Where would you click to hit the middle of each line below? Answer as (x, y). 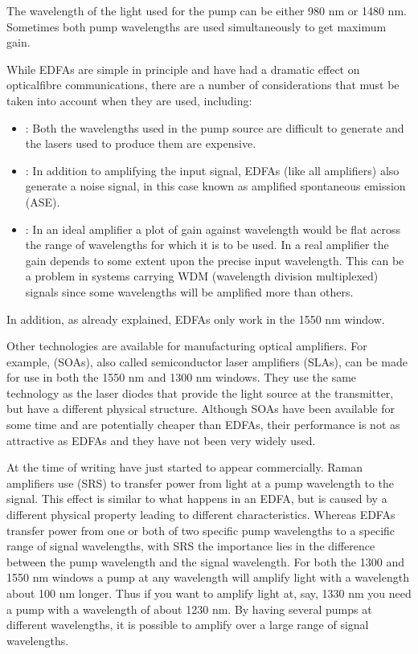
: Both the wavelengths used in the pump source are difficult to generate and (215, 127)
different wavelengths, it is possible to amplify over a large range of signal (188, 625)
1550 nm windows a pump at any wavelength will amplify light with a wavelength (208, 577)
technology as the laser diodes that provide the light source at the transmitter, (200, 392)
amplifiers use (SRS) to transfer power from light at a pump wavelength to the (201, 482)
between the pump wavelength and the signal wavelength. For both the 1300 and (205, 561)
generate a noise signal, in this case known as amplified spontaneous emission (215, 186)
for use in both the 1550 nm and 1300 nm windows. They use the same (182, 377)
